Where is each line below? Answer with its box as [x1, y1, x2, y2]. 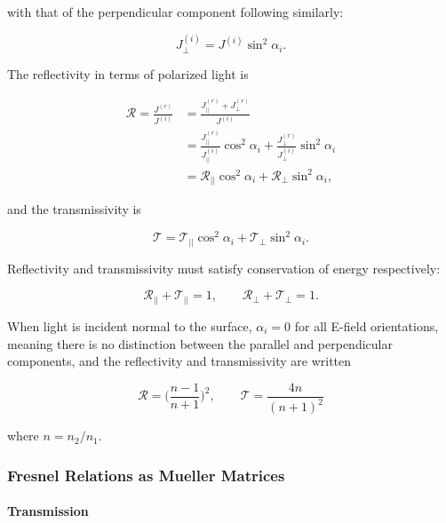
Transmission [7, 502, 89, 520]
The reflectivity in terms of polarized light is [7, 64, 249, 83]
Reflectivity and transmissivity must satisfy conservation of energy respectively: [7, 258, 441, 277]
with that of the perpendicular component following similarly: [7, 3, 344, 20]
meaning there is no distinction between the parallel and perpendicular [7, 334, 393, 353]
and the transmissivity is [7, 200, 141, 218]
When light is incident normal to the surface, [7, 317, 252, 335]
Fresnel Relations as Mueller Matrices [7, 464, 285, 486]
